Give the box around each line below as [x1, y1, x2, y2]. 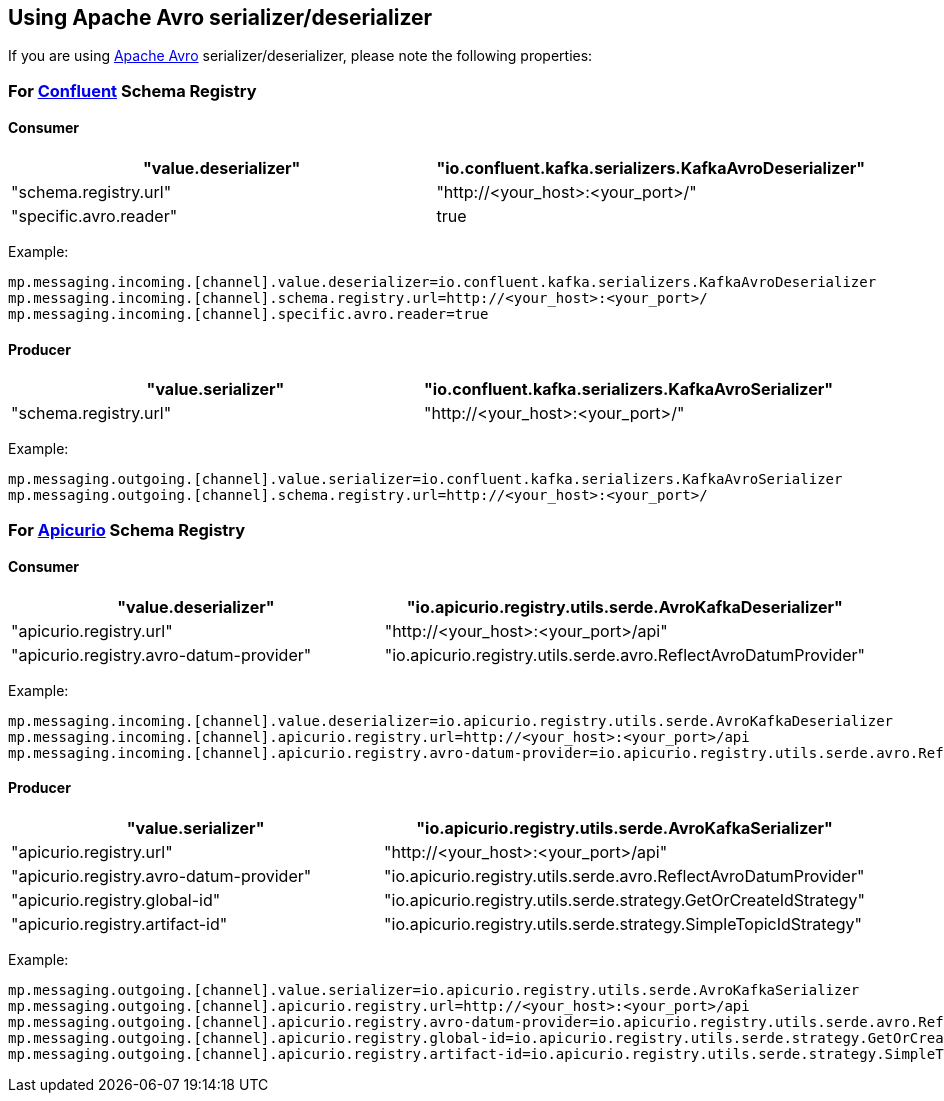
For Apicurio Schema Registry [8, 519, 246, 540]
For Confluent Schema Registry [8, 80, 257, 101]
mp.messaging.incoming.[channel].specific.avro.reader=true [8, 306, 489, 323]
